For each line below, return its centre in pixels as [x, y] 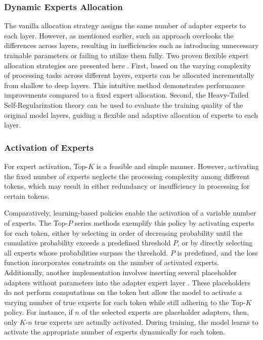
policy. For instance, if [38, 312]
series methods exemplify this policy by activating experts [164, 222]
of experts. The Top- [36, 222]
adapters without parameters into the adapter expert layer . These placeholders [127, 282]
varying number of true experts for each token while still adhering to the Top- [125, 302]
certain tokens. [27, 196]
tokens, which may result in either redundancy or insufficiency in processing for [127, 186]
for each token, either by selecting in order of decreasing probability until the [123, 232]
